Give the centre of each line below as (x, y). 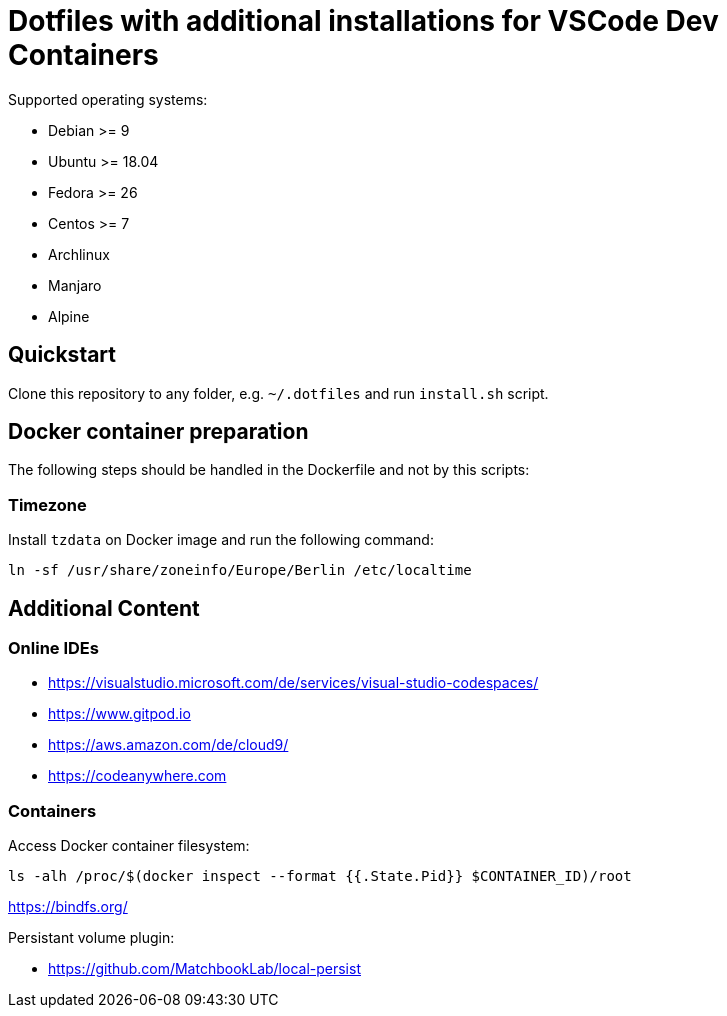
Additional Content (104, 608)
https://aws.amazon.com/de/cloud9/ (168, 745)
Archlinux (79, 254)
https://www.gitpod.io (119, 714)
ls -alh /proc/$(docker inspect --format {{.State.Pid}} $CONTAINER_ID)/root (320, 876)
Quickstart (62, 355)
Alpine (69, 316)
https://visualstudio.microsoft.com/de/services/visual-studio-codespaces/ (293, 683)
